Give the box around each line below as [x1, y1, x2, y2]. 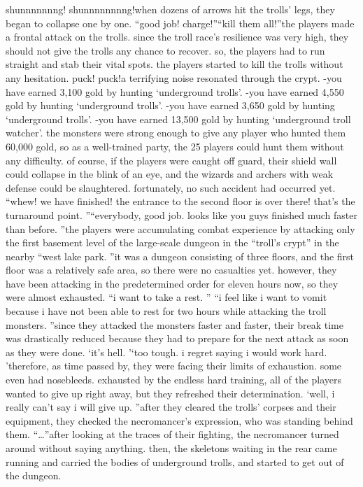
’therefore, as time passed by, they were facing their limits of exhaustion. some [6, 358, 342, 373]
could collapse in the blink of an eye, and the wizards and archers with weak [6, 167, 334, 181]
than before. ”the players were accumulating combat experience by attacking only [6, 221, 355, 236]
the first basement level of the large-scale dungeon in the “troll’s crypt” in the [6, 235, 339, 250]
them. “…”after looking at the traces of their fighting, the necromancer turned [6, 427, 339, 442]
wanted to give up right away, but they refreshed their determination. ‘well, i [6, 386, 335, 400]
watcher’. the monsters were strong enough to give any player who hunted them [6, 125, 346, 140]
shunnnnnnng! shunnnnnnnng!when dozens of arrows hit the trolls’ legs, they [6, 2, 335, 16]
